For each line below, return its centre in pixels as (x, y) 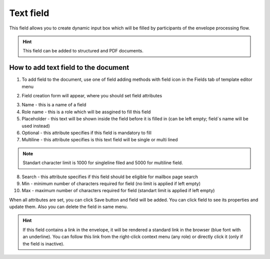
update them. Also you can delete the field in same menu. (68, 207)
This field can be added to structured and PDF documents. (83, 51)
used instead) (36, 126)
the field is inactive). (43, 244)
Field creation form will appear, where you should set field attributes (92, 96)
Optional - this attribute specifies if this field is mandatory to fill (87, 133)
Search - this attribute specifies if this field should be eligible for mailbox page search (110, 177)
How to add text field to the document (69, 68)
